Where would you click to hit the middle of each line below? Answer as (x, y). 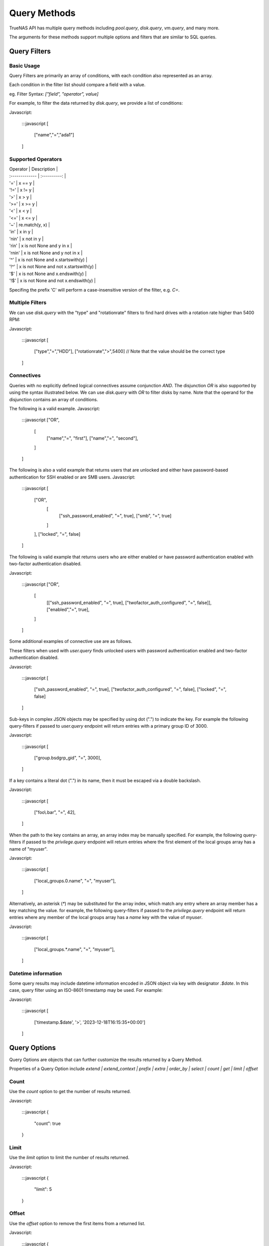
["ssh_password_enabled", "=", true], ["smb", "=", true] (115, 516)
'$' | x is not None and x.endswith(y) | (48, 274)
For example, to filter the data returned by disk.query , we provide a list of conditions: (96, 103)
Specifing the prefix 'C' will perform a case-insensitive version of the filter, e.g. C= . (94, 290)
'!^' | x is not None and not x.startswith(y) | (53, 267)
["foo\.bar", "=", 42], (55, 812)
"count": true (47, 1123)
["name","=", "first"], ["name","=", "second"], (92, 438)
